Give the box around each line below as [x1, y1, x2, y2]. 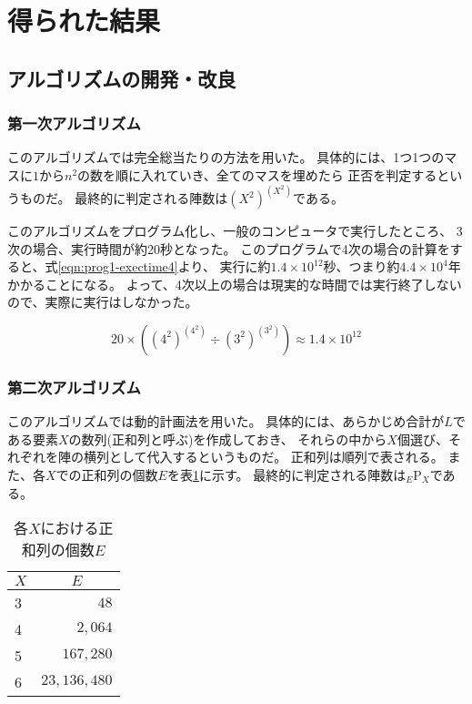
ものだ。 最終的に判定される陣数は [19, 189, 228, 207]
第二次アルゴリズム [7, 375, 141, 398]
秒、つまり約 [323, 257, 400, 276]
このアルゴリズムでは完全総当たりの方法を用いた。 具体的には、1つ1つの [7, 148, 445, 167]
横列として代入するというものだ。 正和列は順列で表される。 [83, 447, 444, 466]
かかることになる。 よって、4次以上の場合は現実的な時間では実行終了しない [7, 274, 462, 293]
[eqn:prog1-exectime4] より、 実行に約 [57, 257, 271, 276]
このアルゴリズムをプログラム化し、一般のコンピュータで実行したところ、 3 [7, 221, 463, 240]
